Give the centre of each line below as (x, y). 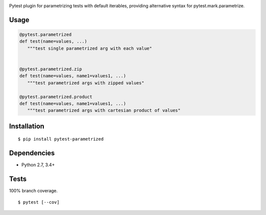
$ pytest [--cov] (39, 202)
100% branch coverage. (33, 191)
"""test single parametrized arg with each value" (90, 48)
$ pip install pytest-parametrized (61, 139)
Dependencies (32, 153)
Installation (27, 126)
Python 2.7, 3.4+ (38, 165)
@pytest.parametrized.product (56, 97)
